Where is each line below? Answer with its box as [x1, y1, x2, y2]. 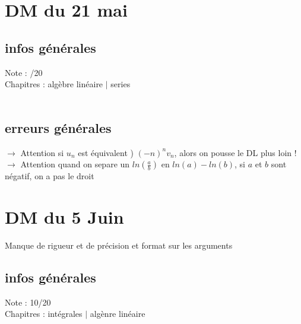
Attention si [20, 146, 64, 158]
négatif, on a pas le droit [5, 170, 94, 182]
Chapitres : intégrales [5, 307, 83, 320]
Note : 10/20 [5, 296, 51, 308]
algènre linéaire [90, 307, 145, 320]
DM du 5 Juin [5, 204, 124, 228]
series [110, 78, 131, 90]
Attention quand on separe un [20, 158, 130, 170]
